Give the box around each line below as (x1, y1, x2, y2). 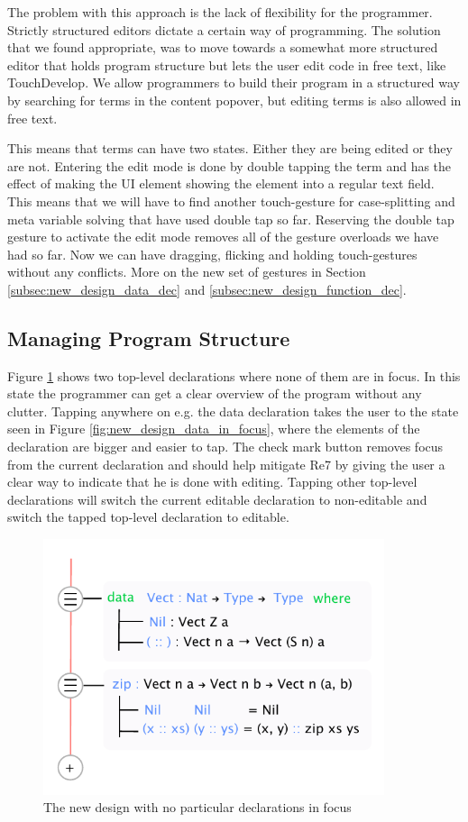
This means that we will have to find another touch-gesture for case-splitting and (7, 191, 455, 210)
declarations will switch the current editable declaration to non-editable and (7, 489, 427, 508)
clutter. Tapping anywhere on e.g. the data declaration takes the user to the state (7, 401, 459, 420)
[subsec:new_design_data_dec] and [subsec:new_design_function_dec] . (7, 279, 407, 298)
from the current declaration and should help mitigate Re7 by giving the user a (7, 454, 445, 473)
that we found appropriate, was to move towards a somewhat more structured (7, 38, 438, 57)
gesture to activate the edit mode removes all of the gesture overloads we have (7, 227, 439, 246)
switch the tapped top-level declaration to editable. (7, 507, 289, 526)
